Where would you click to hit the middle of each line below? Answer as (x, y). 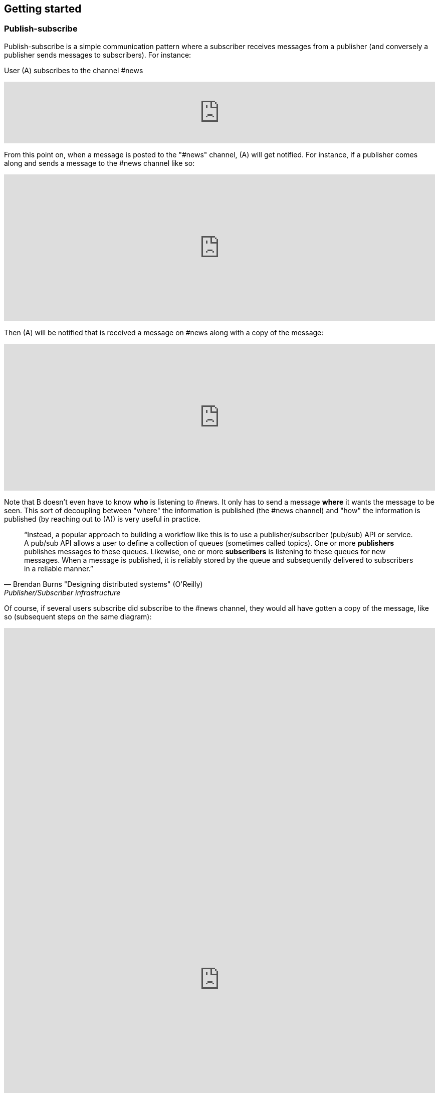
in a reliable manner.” (59, 568)
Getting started (43, 9)
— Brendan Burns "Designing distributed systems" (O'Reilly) (103, 584)
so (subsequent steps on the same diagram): (78, 616)
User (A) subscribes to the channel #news (74, 70)
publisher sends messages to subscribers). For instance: (98, 55)
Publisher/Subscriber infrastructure (62, 592)
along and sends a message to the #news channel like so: (99, 163)
